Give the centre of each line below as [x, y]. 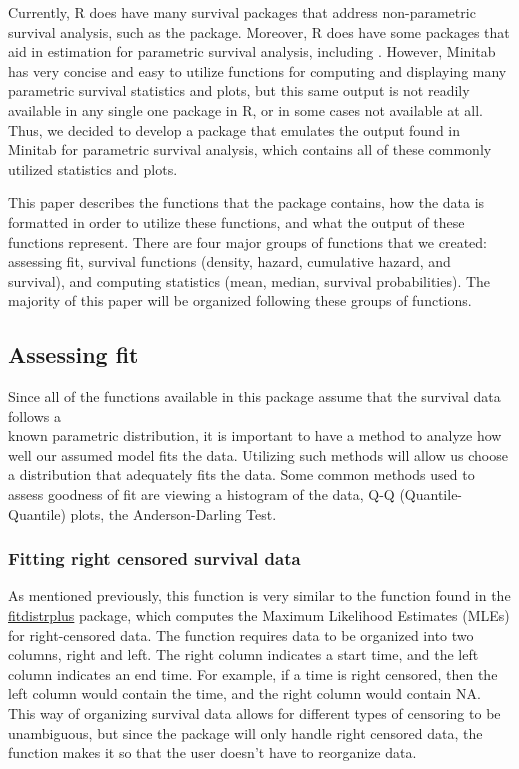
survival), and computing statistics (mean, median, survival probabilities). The [249, 280]
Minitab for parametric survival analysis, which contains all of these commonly [250, 149]
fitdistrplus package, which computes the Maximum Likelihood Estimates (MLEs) [259, 615]
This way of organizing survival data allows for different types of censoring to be [254, 713]
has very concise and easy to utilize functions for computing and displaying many [257, 70]
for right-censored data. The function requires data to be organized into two [241, 634]
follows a [34, 415]
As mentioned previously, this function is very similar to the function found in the [259, 595]
